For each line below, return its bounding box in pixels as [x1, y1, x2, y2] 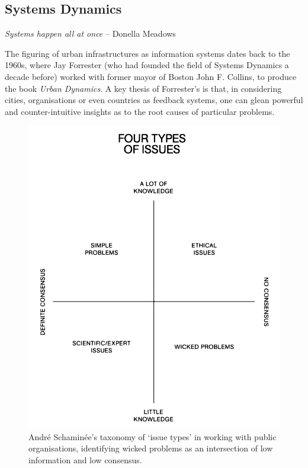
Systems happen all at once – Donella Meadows [5, 27, 176, 40]
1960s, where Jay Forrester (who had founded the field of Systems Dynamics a [5, 59, 289, 71]
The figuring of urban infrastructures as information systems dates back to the [5, 47, 290, 59]
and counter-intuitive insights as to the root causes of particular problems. [5, 105, 275, 117]
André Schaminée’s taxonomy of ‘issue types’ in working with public [28, 430, 277, 443]
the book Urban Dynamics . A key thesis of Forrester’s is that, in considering [5, 82, 282, 94]
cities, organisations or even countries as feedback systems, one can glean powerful [5, 94, 303, 106]
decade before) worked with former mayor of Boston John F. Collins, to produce [5, 70, 297, 82]
